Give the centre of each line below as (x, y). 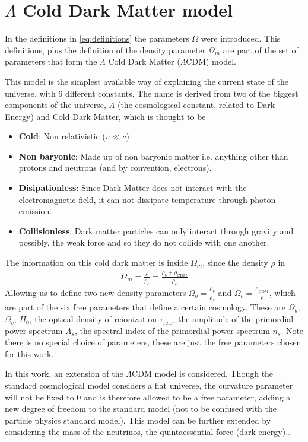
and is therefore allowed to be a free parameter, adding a (187, 397)
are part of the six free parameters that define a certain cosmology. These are (145, 307)
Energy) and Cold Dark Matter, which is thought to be (105, 116)
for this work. (29, 353)
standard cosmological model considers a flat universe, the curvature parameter (149, 385)
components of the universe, (55, 105)
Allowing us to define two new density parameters (96, 292)
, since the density (235, 263)
